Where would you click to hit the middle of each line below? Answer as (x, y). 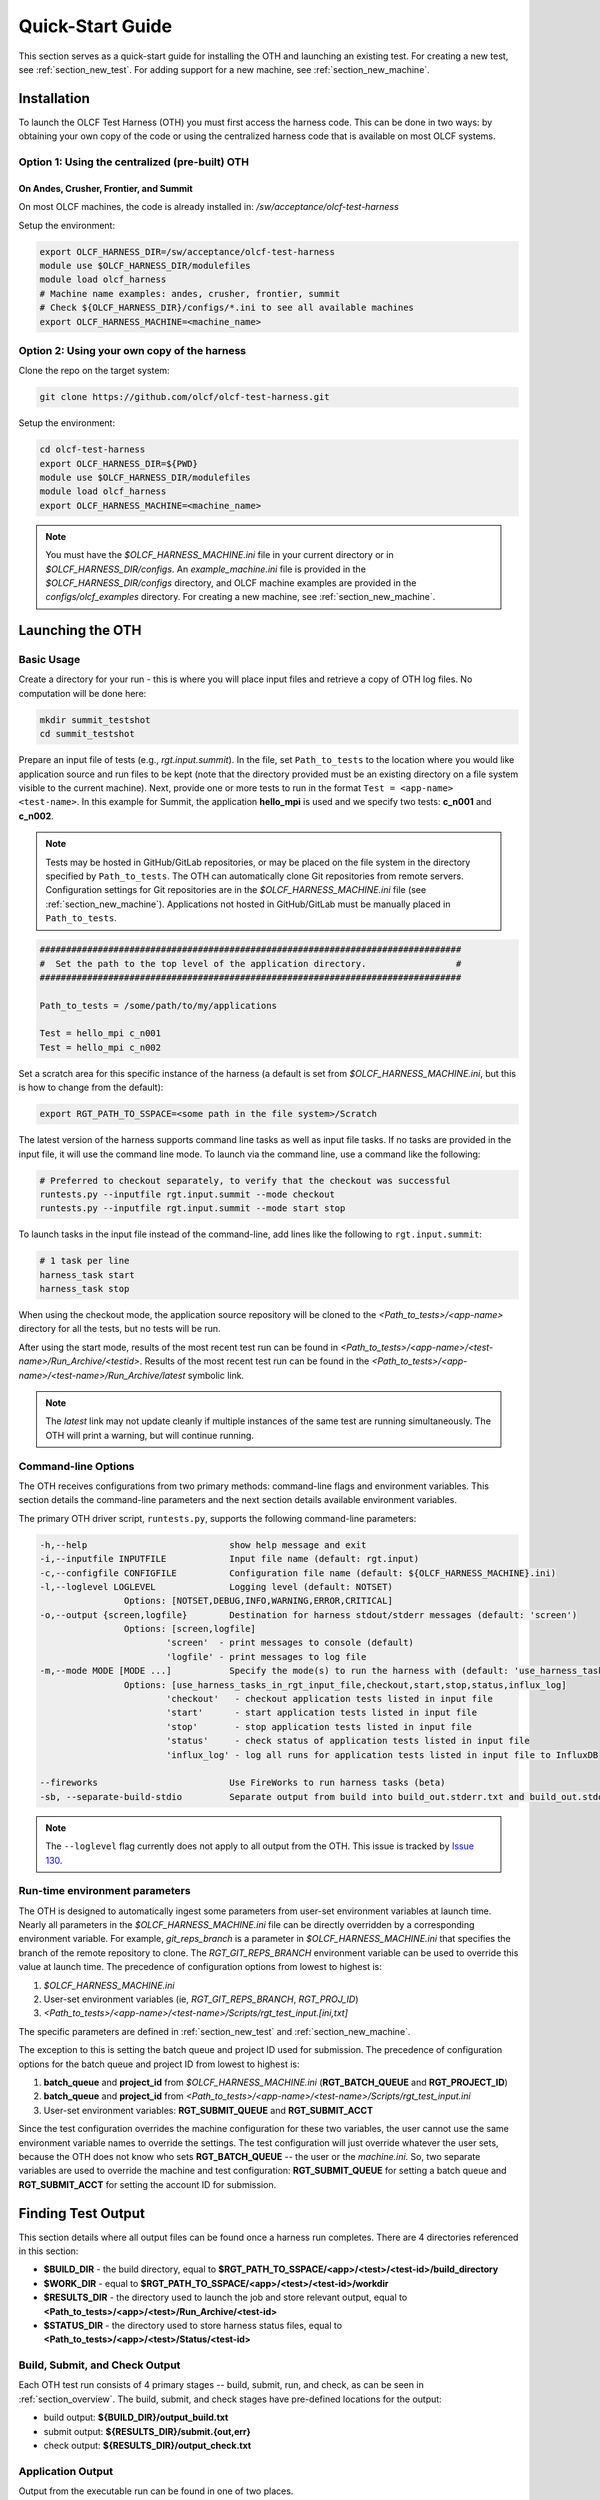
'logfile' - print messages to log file (266, 1656)
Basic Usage (49, 660)
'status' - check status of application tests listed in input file (347, 1741)
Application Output (66, 2471)
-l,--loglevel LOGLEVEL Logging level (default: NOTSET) (216, 1586)
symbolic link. (216, 1375)
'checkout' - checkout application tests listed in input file (329, 1699)
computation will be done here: (82, 693)
